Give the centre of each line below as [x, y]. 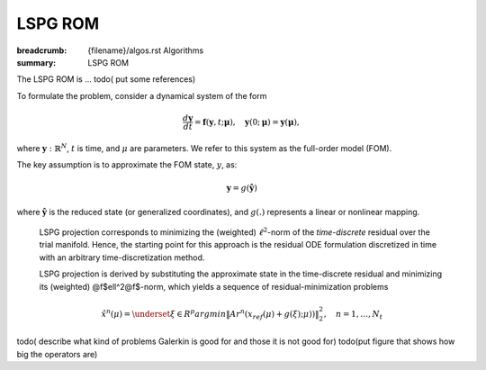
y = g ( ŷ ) [242, 188]
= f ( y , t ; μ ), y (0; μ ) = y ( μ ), [247, 122]
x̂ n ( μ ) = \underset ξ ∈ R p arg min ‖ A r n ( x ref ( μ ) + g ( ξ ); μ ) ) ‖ [210, 314]
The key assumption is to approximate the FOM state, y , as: [127, 165]
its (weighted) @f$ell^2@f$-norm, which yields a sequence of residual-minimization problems [214, 286]
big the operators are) [57, 354]
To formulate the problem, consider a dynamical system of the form [142, 95]
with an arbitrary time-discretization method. [122, 257]
